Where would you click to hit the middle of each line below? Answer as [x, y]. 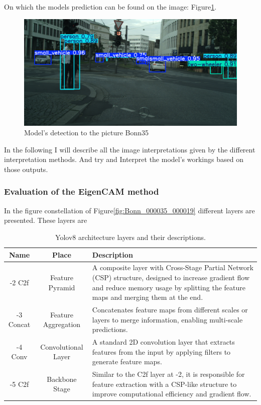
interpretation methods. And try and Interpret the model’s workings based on [124, 159]
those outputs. [26, 169]
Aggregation [62, 324]
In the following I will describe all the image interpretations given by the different [130, 149]
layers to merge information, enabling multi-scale [167, 319]
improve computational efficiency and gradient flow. [172, 394]
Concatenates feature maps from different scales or [170, 310]
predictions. [110, 329]
